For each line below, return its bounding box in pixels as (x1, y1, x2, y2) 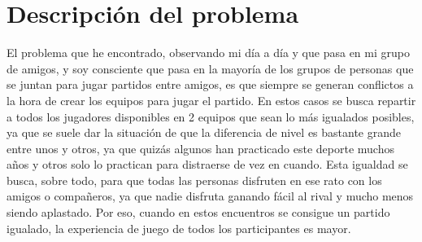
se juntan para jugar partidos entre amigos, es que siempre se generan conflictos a (7, 76, 414, 93)
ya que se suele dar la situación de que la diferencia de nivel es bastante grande (7, 124, 402, 141)
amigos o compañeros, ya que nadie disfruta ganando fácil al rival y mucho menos (7, 187, 414, 205)
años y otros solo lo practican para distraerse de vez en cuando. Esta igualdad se (7, 156, 408, 173)
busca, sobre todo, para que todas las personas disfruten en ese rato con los (7, 171, 382, 188)
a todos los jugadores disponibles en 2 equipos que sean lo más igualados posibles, (7, 108, 415, 125)
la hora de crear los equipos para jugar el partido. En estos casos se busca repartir (7, 91, 416, 108)
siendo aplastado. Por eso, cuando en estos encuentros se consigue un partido (7, 204, 390, 221)
